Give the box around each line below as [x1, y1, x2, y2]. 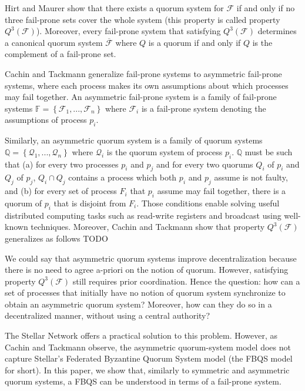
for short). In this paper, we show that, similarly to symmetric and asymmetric [5, 363, 290, 376]
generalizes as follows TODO [5, 232, 108, 244]
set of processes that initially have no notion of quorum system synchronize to [5, 286, 286, 299]
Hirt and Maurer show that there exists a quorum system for [5, 2, 224, 14]
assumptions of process [5, 113, 87, 126]
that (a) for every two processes [5, 158, 119, 170]
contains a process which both [68, 171, 177, 183]
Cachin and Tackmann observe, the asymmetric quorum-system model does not [5, 340, 291, 353]
